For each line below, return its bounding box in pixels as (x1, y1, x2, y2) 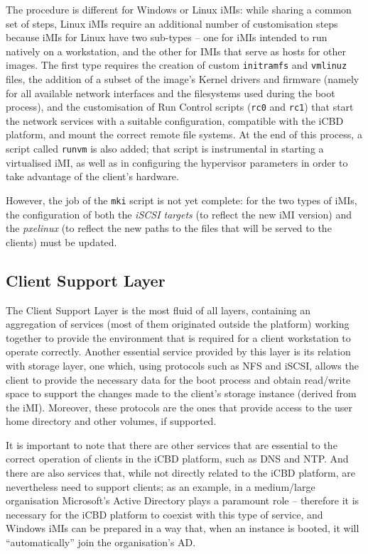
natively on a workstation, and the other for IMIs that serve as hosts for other (6, 43, 347, 58)
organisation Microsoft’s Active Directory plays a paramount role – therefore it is (6, 493, 359, 508)
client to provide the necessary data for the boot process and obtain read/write (6, 372, 351, 387)
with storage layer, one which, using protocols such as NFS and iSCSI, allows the (6, 358, 359, 372)
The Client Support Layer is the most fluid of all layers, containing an (6, 302, 311, 317)
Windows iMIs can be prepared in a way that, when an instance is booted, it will (6, 521, 359, 536)
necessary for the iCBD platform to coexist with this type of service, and (6, 506, 323, 521)
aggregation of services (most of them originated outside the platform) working (6, 316, 350, 331)
